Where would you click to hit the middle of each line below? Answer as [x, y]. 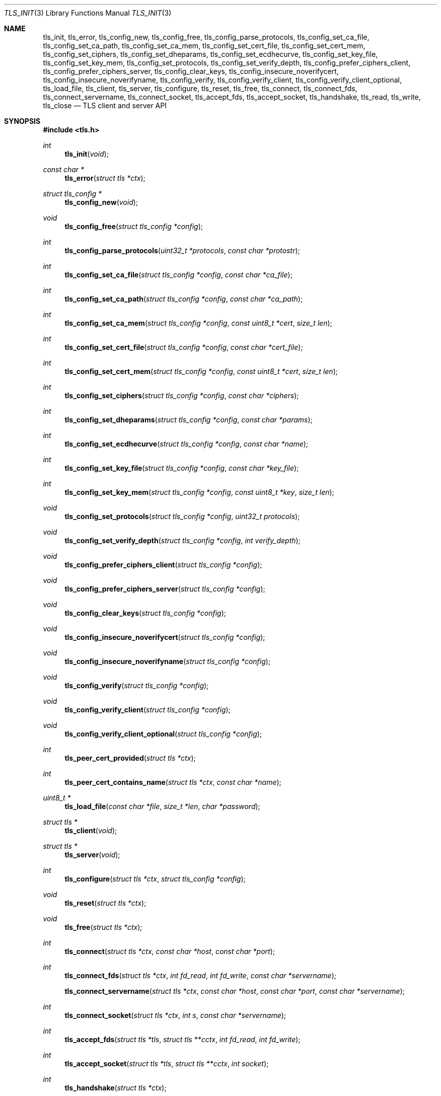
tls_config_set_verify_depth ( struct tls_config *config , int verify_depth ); [182, 540]
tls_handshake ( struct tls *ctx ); [116, 1088]
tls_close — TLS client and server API [105, 105]
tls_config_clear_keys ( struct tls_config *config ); [145, 613]
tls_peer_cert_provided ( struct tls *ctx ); [130, 758]
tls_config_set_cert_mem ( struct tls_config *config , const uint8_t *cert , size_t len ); [201, 371]
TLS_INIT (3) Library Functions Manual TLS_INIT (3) [88, 13]
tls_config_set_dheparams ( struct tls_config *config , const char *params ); [189, 420]
